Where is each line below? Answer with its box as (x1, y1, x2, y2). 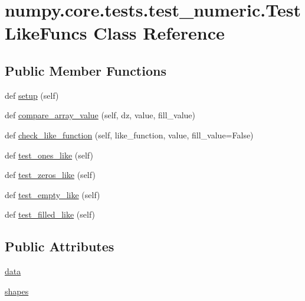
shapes (5, 284, 29, 297)
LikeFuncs (5, 21, 87, 45)
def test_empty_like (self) (5, 188, 100, 200)
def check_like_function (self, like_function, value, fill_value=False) (5, 128, 254, 141)
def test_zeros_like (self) (5, 169, 96, 181)
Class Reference (93, 21, 225, 45)
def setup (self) (5, 89, 59, 101)
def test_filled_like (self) (5, 208, 96, 221)
